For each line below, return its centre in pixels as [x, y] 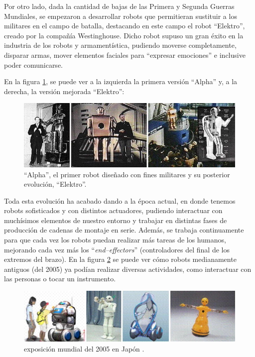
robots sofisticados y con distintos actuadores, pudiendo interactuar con [113, 210]
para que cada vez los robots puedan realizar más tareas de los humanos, [115, 240]
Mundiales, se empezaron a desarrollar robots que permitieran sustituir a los [121, 16]
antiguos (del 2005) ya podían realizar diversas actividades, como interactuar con [128, 269]
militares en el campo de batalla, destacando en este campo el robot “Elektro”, [125, 26]
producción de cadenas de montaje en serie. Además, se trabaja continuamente [124, 230]
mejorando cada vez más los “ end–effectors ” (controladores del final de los [117, 249]
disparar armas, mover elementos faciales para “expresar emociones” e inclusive [125, 55]
